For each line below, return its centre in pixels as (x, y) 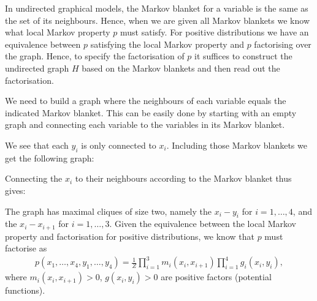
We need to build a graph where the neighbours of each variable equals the (146, 101)
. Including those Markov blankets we (237, 145)
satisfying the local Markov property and (167, 44)
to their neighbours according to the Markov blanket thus (183, 178)
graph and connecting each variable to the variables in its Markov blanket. (145, 124)
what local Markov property (58, 32)
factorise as (26, 248)
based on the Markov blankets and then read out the (181, 68)
